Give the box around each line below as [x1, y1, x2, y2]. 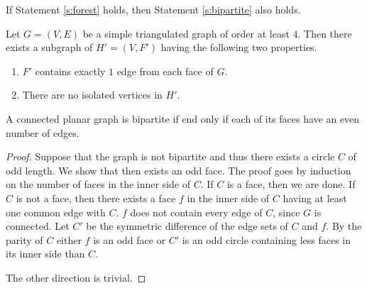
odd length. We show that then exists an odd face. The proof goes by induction [6, 162, 351, 177]
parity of [6, 232, 43, 247]
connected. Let [6, 218, 70, 233]
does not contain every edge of [130, 204, 263, 219]
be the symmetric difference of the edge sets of [86, 218, 288, 233]
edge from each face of [116, 63, 214, 78]
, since [273, 204, 300, 219]
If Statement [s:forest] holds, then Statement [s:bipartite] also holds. [6, 2, 301, 16]
